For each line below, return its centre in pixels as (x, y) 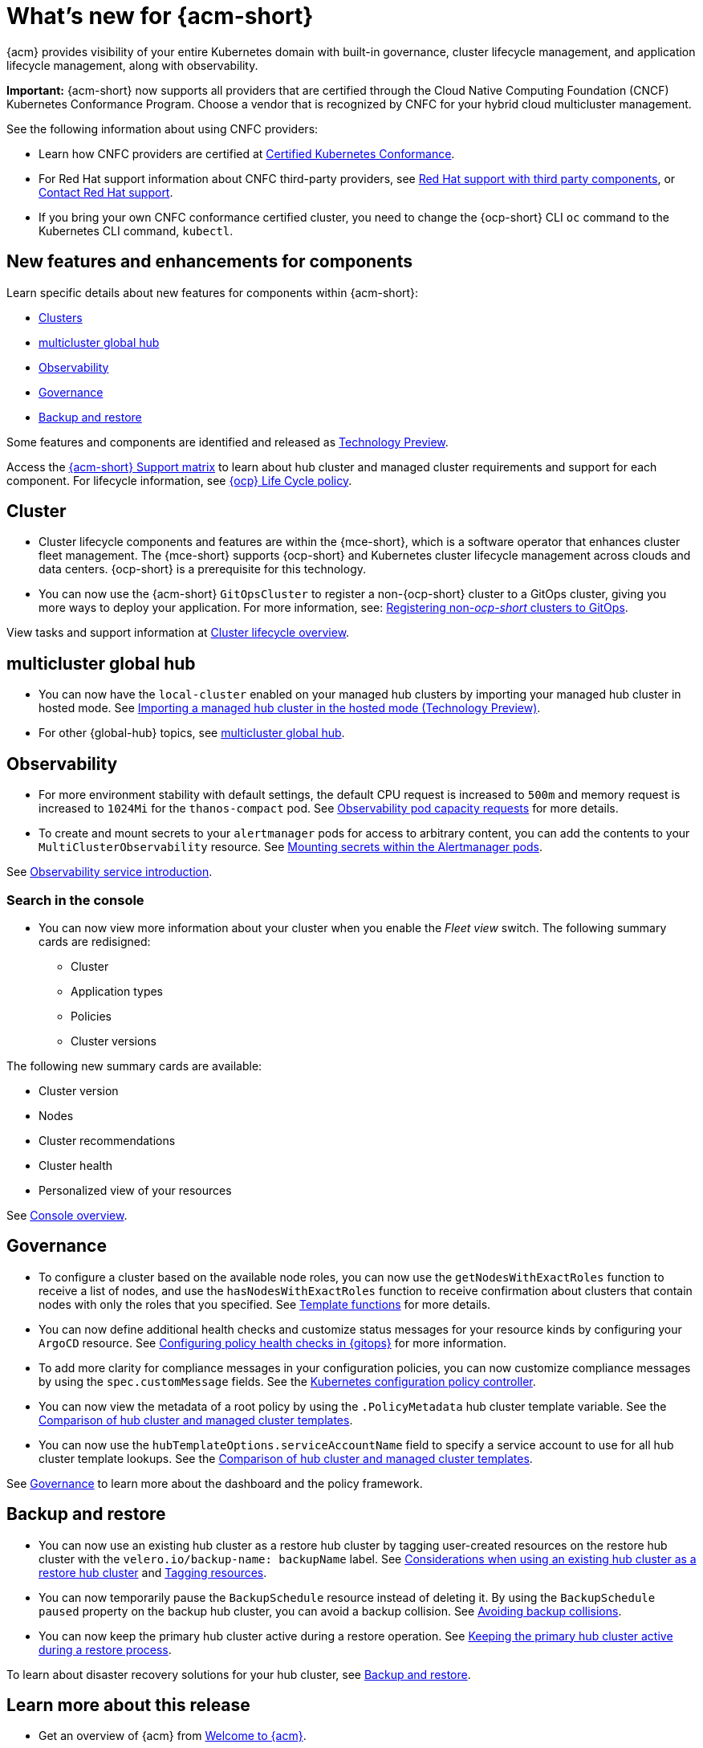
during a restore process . (105, 1649)
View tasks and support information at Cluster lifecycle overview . (178, 633)
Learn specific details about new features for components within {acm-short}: (213, 292)
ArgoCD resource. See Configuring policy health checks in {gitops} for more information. (273, 1343)
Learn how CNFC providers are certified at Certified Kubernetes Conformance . (247, 153)
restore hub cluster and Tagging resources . (153, 1572)
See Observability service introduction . (110, 872)
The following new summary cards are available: (134, 1066)
